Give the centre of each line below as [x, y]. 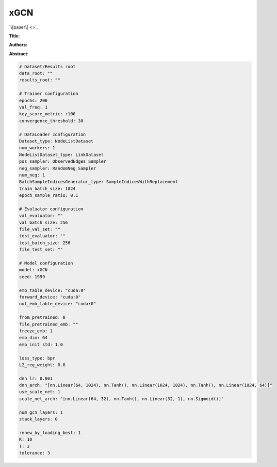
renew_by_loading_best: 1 [50, 433]
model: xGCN [33, 270]
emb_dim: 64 [33, 338]
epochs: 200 [33, 100]
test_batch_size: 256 [45, 243]
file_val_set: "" [40, 229]
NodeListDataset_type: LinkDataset [61, 155]
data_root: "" [36, 73]
